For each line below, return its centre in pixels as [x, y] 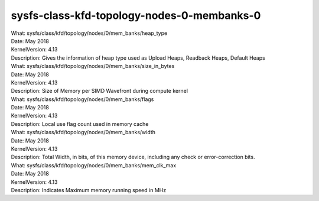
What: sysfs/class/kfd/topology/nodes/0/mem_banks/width [83, 132]
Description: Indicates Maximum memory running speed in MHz [89, 190]
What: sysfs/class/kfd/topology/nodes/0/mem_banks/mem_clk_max [94, 165]
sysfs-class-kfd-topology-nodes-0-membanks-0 [136, 15]
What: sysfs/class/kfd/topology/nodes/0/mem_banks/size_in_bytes [93, 66]
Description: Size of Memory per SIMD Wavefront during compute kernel [100, 91]
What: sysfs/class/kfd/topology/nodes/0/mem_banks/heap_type [89, 33]
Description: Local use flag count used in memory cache [80, 124]
